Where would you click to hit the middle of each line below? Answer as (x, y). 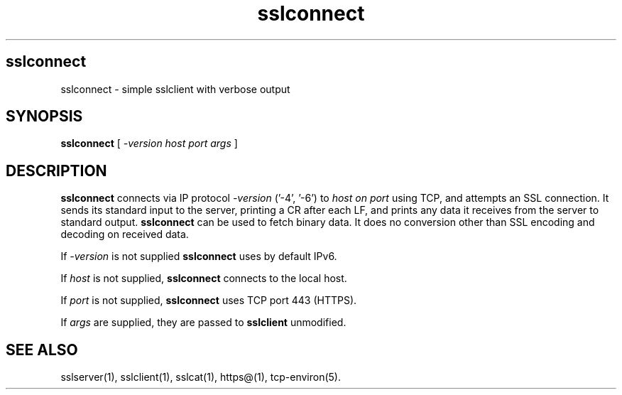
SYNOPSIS (44, 117)
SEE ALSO (42, 350)
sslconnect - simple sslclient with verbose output (175, 89)
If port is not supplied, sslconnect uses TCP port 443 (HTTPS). (209, 301)
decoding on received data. (125, 234)
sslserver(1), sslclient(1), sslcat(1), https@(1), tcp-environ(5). (201, 377)
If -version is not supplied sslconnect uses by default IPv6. (199, 256)
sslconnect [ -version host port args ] (149, 144)
